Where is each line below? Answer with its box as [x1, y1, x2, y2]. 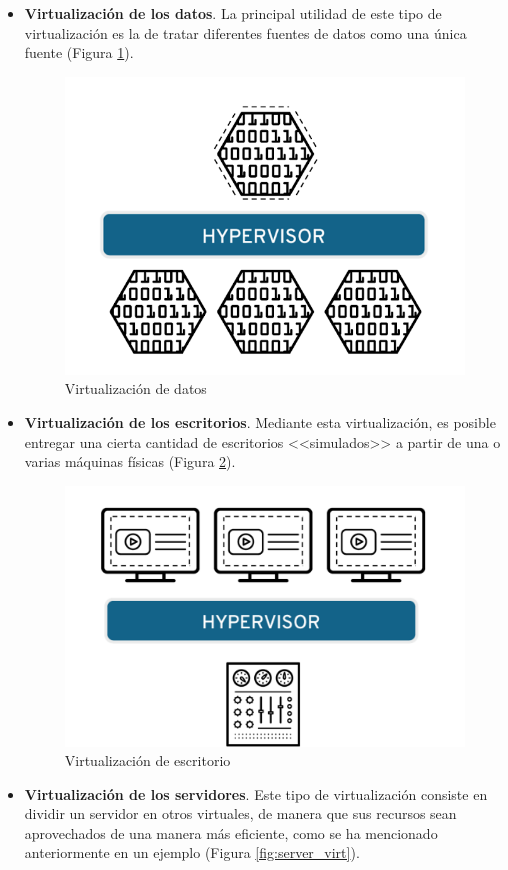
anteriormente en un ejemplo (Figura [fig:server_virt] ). [24, 842, 360, 863]
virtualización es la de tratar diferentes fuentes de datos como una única [24, 22, 467, 43]
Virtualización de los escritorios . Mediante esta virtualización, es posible [24, 412, 496, 433]
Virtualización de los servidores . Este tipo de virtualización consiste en [24, 783, 488, 804]
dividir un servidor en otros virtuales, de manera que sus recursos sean [24, 803, 457, 824]
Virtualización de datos [64, 378, 207, 399]
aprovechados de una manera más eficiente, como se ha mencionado [24, 822, 438, 843]
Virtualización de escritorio [64, 750, 231, 771]
